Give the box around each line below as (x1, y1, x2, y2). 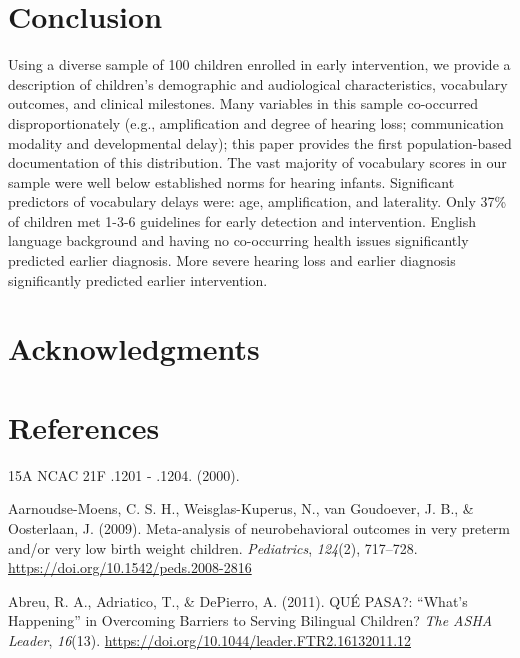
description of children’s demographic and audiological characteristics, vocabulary (8, 73, 508, 94)
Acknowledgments (8, 328, 260, 369)
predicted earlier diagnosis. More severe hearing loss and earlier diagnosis (8, 250, 456, 271)
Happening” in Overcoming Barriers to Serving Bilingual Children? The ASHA (8, 610, 493, 631)
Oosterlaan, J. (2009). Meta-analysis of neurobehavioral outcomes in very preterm (8, 517, 511, 538)
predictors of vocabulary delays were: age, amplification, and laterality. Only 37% (8, 191, 507, 212)
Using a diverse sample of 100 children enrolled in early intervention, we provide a (8, 54, 511, 75)
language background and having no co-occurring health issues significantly (8, 230, 469, 251)
